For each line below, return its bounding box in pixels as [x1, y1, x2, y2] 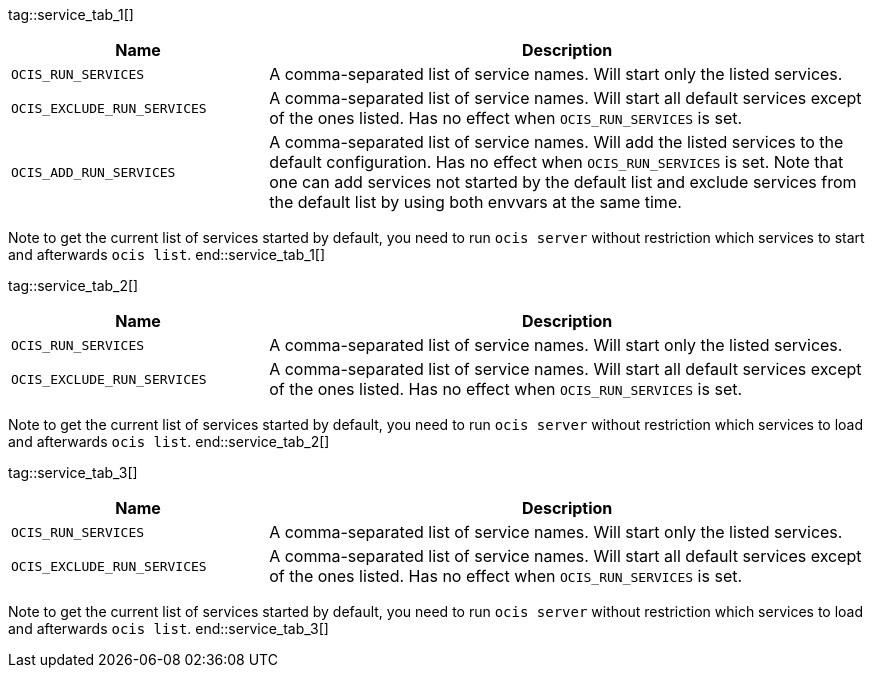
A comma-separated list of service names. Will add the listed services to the [269, 132, 844, 152]
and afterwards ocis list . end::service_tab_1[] [8, 246, 326, 263]
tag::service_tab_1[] [8, 6, 134, 23]
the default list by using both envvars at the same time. [269, 192, 682, 212]
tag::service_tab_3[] [8, 464, 138, 481]
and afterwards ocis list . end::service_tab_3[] [8, 620, 329, 637]
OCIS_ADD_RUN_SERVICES [11, 164, 176, 180]
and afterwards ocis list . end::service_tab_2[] [8, 433, 330, 450]
